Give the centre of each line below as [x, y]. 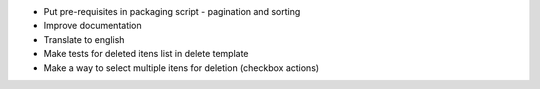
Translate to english [84, 39]
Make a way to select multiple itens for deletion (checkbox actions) [181, 67]
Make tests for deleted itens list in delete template [146, 54]
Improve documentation [92, 26]
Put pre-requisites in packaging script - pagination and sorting [172, 11]
